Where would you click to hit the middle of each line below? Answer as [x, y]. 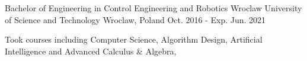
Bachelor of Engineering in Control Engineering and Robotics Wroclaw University [153, 8]
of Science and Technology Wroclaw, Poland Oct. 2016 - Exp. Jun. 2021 [135, 19]
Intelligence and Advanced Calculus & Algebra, [91, 51]
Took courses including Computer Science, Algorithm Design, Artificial [134, 39]
